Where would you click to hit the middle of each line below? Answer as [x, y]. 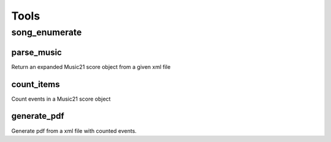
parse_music [37, 52]
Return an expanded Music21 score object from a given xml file [91, 66]
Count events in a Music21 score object [61, 99]
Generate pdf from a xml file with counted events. [74, 130]
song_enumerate [47, 32]
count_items [36, 84]
